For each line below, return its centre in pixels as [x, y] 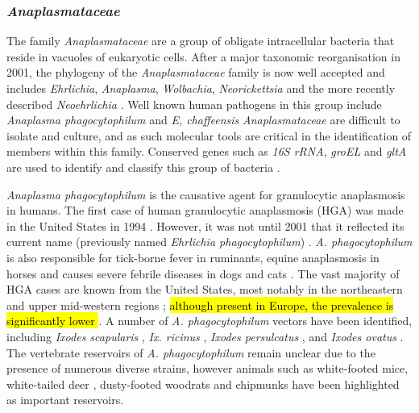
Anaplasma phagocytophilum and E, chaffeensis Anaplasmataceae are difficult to [203, 120]
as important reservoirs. [65, 400]
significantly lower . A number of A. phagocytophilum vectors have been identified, [209, 321]
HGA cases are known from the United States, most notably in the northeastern [205, 289]
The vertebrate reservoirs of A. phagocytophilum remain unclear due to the [191, 352]
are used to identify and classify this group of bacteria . [143, 167]
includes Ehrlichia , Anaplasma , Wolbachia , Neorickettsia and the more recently [201, 88]
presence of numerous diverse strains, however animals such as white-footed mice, [207, 368]
